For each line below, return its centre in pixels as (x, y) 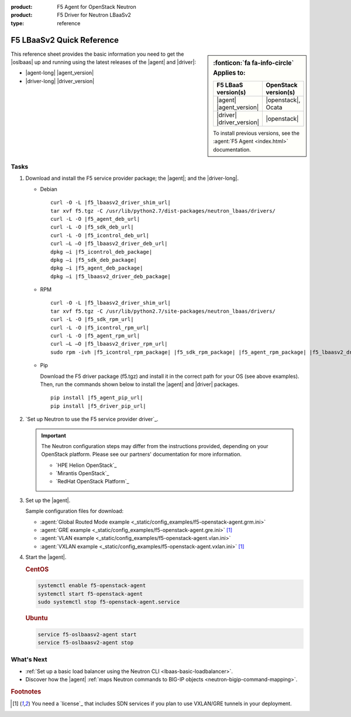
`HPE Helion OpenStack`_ (86, 465)
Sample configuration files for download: (75, 511)
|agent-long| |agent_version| (60, 73)
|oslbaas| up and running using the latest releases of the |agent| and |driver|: (103, 62)
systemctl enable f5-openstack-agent (92, 585)
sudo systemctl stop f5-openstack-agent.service (109, 602)
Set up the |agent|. (48, 500)
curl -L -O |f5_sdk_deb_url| (92, 227)
